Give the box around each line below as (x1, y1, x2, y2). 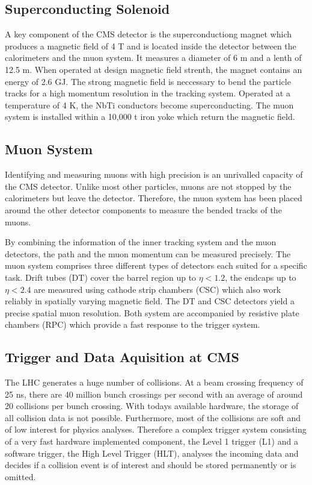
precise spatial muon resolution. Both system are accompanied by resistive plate (5, 306, 299, 319)
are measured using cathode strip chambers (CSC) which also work (34, 283, 281, 295)
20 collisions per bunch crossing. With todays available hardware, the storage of (5, 399, 299, 412)
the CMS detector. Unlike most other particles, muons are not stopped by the (5, 180, 292, 192)
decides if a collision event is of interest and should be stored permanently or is (5, 458, 296, 471)
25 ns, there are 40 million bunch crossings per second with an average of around (5, 387, 303, 400)
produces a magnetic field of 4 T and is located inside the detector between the (5, 39, 296, 52)
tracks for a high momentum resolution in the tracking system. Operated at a (5, 87, 290, 99)
